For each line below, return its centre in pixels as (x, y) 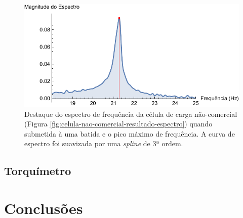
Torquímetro (38, 171)
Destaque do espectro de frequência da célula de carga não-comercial (131, 114)
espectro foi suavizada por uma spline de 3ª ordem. (104, 143)
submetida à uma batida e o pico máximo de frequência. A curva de (130, 133)
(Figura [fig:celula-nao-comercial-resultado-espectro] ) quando (118, 124)
